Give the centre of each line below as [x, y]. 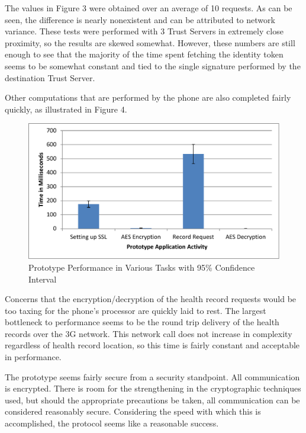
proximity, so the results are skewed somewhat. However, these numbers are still [150, 42]
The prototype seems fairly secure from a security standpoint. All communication [152, 376]
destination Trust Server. [50, 77]
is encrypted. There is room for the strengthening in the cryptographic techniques [153, 388]
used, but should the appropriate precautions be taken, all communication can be [152, 400]
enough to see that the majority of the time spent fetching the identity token [144, 54]
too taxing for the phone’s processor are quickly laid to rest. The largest [136, 310]
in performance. [33, 357]
